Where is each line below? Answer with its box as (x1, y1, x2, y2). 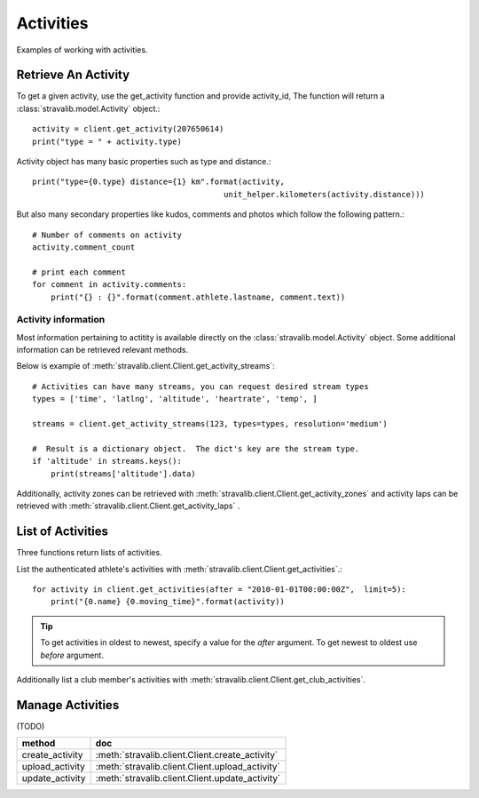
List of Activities (16, 524, 109, 539)
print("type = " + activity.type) (32, 136, 182, 147)
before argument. (40, 650, 104, 660)
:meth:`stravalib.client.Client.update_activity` (95, 772, 281, 785)
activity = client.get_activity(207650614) (32, 124, 224, 134)
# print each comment (32, 267, 126, 277)
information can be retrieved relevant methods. (16, 345, 189, 355)
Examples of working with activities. (16, 44, 148, 55)
